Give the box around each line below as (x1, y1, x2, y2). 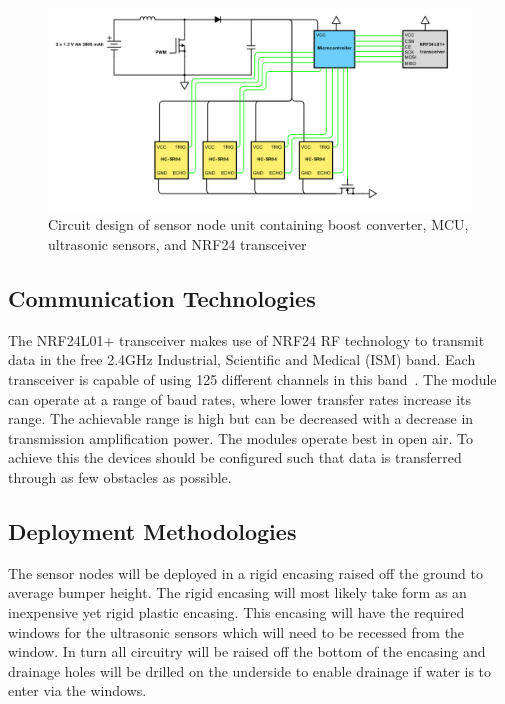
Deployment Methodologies (8, 516, 297, 547)
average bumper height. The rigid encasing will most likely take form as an (8, 582, 467, 603)
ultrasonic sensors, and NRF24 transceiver (48, 234, 307, 255)
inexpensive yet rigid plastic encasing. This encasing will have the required (8, 602, 465, 623)
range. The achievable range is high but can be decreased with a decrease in (8, 408, 474, 429)
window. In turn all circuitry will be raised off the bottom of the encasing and (8, 641, 486, 662)
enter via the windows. (8, 680, 147, 701)
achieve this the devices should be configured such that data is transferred (8, 447, 462, 468)
